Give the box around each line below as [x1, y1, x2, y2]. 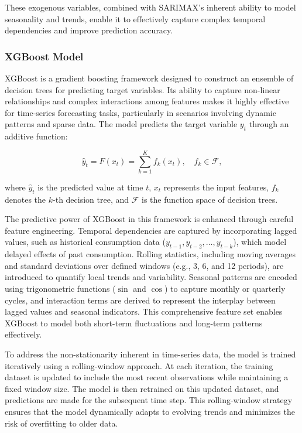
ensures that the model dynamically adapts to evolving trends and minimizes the [5, 405, 295, 417]
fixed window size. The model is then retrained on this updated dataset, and [5, 382, 279, 394]
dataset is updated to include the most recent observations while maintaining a [5, 371, 289, 383]
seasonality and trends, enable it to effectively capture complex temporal [5, 12, 266, 25]
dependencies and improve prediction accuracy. [5, 24, 173, 36]
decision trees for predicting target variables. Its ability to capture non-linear [5, 83, 280, 96]
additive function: [5, 130, 68, 142]
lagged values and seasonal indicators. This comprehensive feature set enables [5, 305, 283, 318]
